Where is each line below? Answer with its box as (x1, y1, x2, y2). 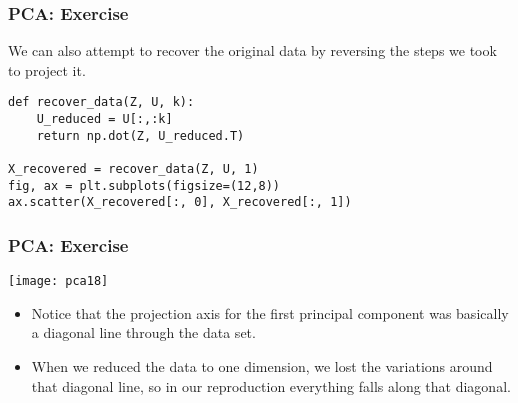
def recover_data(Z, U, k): (8, 95, 195, 110)
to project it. (8, 59, 86, 80)
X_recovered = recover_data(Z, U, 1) (8, 162, 259, 177)
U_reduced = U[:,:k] (36, 112, 173, 127)
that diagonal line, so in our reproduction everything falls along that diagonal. (31, 375, 511, 396)
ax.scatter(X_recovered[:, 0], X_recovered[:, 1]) (8, 195, 352, 210)
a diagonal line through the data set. (31, 322, 256, 343)
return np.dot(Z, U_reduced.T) (36, 128, 245, 143)
